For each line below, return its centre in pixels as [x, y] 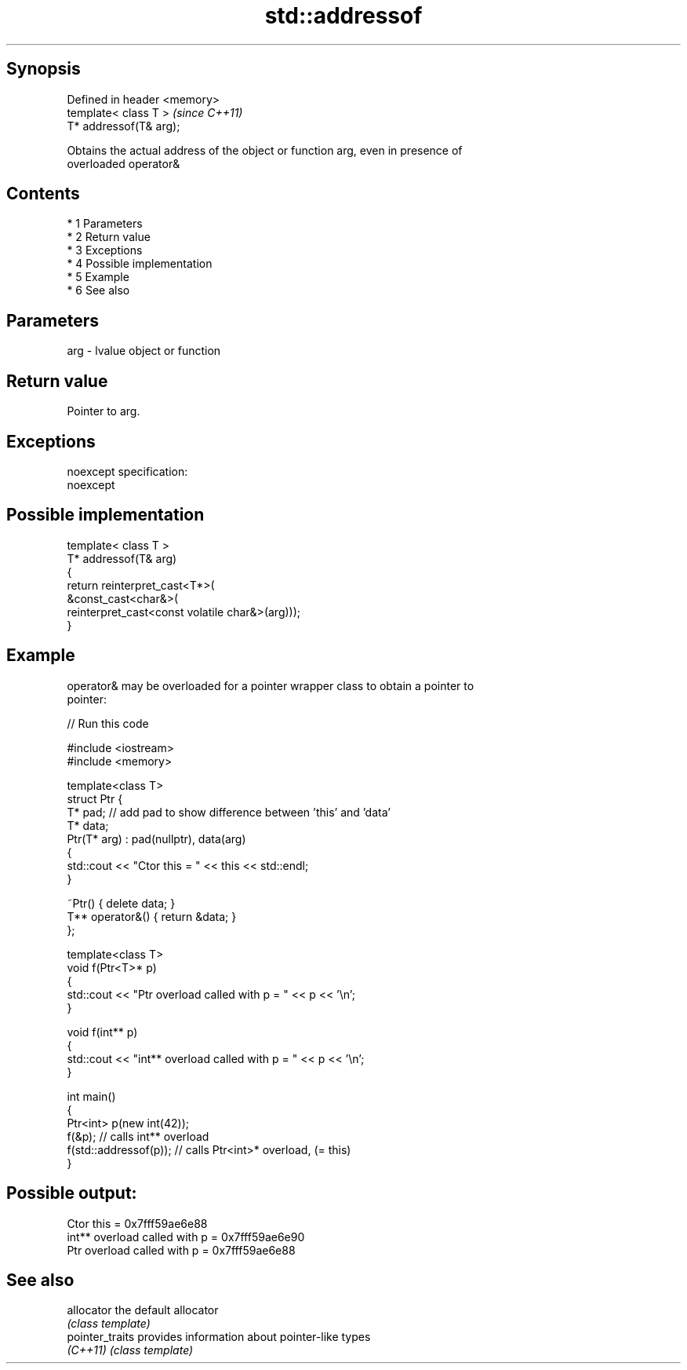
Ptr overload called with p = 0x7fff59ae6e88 [181, 1250]
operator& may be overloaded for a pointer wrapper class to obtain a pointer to [271, 685]
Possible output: [72, 1193]
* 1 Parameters [105, 224]
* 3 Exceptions [105, 250]
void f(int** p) [102, 1032]
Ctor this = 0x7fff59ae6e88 [137, 1223]
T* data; [88, 825]
